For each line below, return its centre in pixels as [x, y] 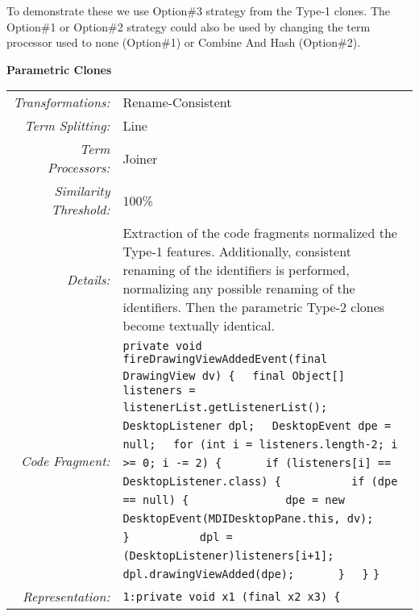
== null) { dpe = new [234, 500]
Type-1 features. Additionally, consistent [237, 252]
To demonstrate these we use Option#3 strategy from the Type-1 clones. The [199, 10]
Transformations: [62, 102]
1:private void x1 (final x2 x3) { [232, 596]
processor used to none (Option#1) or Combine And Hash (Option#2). [184, 42]
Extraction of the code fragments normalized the [260, 233]
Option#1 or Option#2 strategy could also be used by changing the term [189, 26]
